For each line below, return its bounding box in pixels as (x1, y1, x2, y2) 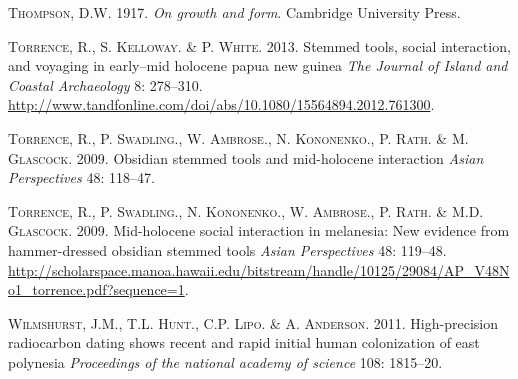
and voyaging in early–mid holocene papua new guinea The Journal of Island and (8, 55, 508, 76)
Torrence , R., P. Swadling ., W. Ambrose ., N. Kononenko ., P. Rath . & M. (8, 127, 469, 148)
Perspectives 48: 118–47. (8, 167, 155, 188)
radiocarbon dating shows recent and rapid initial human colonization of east (8, 332, 480, 353)
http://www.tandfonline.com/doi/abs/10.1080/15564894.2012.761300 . (8, 94, 435, 115)
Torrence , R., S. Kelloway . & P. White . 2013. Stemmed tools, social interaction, (8, 35, 511, 56)
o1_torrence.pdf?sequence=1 (8, 279, 185, 300)
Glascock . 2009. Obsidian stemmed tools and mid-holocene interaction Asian (8, 147, 484, 168)
